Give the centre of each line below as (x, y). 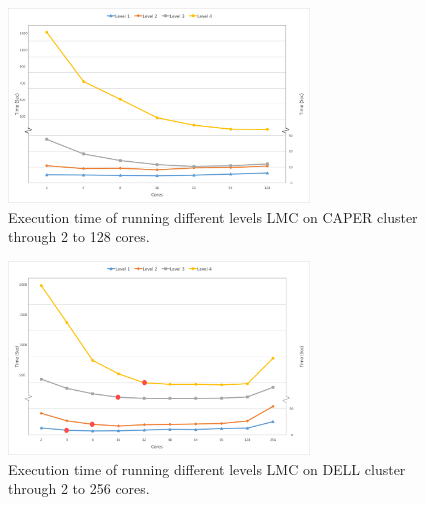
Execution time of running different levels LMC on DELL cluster (207, 468)
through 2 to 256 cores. (79, 488)
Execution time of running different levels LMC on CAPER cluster (213, 216)
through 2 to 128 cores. (79, 236)
